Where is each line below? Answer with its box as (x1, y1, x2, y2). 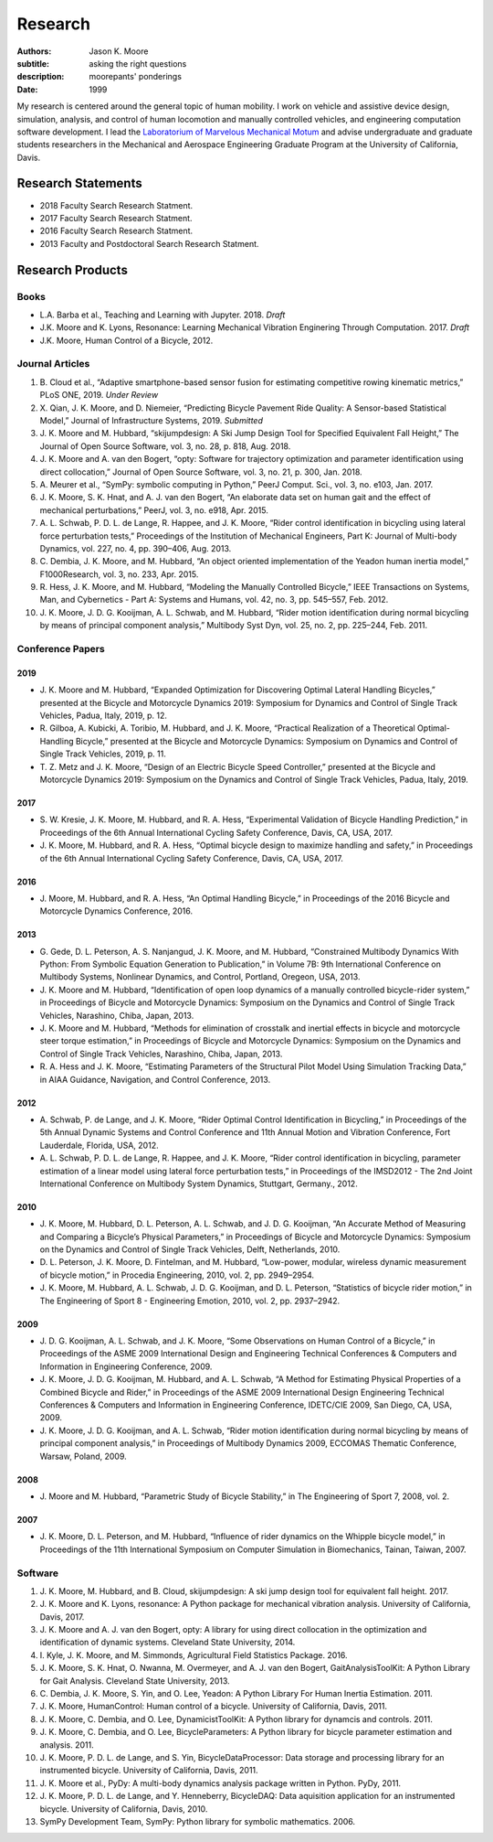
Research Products (16, 262, 128, 278)
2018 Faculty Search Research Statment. (39, 199, 194, 210)
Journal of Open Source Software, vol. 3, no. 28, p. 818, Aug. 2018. (39, 440, 291, 452)
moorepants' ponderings (89, 71, 183, 82)
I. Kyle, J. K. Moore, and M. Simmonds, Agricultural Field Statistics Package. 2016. (39, 1649, 348, 1660)
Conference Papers (16, 643, 105, 656)
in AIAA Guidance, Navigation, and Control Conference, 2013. (39, 1074, 271, 1085)
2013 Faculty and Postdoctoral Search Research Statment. (39, 238, 259, 249)
